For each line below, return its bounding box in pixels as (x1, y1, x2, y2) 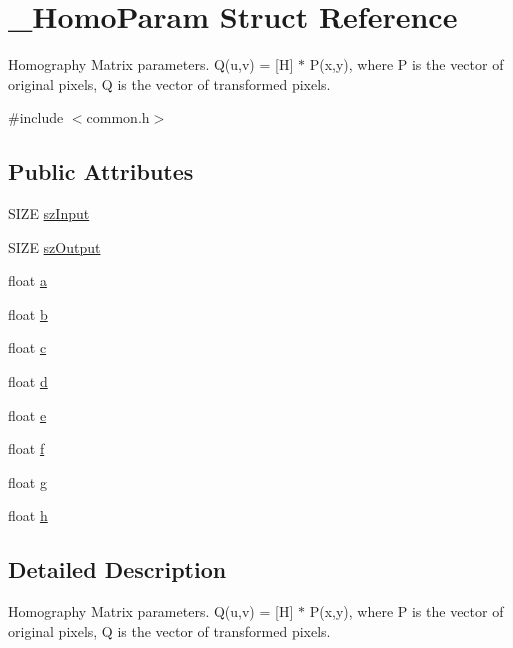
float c (8, 337, 47, 358)
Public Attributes (8, 156, 194, 187)
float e (8, 404, 47, 425)
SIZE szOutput (8, 236, 101, 257)
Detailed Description (8, 554, 227, 585)
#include (8, 107, 64, 128)
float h (8, 505, 48, 526)
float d (8, 371, 48, 392)
